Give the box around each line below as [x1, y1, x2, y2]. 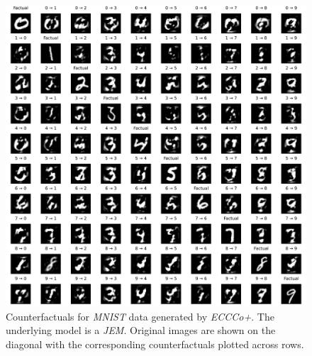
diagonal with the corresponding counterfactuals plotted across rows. [6, 336, 304, 351]
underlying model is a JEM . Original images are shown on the [6, 323, 276, 338]
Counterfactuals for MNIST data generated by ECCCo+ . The [6, 308, 274, 323]
